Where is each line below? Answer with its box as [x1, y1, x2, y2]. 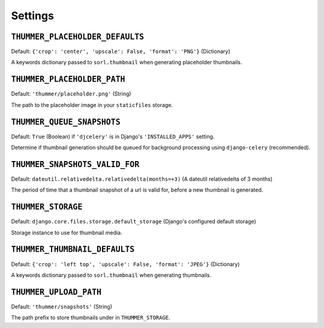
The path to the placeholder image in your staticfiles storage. [11, 101, 173, 108]
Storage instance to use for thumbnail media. [11, 229, 122, 236]
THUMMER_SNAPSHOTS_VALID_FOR [11, 159, 140, 169]
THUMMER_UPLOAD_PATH [11, 287, 102, 297]
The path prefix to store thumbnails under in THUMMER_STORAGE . [11, 314, 170, 321]
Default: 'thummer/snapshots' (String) [11, 303, 113, 310]
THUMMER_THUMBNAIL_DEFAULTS [11, 244, 135, 255]
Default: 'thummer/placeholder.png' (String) [11, 90, 131, 97]
